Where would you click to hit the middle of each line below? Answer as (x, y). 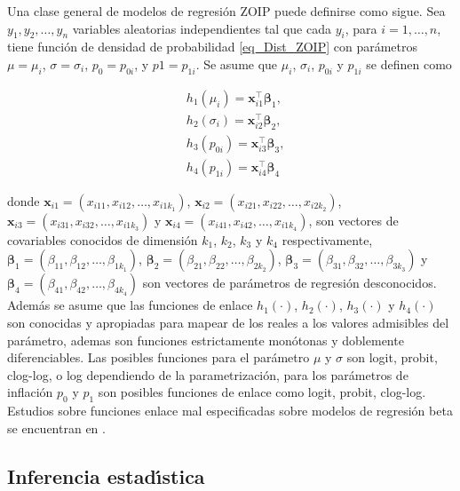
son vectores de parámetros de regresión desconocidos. (289, 283)
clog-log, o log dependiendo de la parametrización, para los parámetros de (208, 374)
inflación (30, 392)
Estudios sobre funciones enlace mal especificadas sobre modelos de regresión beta (230, 411)
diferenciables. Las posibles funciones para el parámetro (159, 357)
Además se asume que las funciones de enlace (130, 305)
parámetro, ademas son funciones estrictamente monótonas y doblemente (206, 340)
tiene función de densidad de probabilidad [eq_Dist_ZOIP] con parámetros (213, 47)
